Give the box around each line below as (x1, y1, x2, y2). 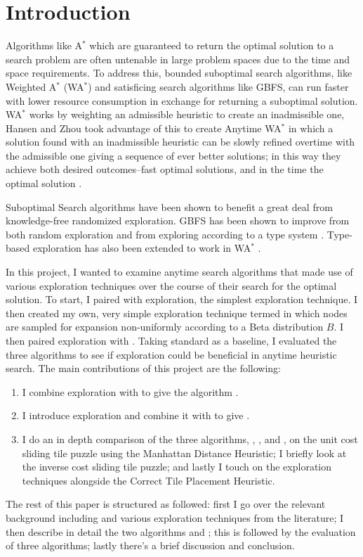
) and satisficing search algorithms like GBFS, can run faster (88, 79, 349, 94)
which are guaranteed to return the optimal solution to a (89, 38, 334, 53)
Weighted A (6, 79, 57, 94)
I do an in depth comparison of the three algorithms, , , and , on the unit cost (22, 431, 358, 446)
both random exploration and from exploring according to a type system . (6, 226, 324, 241)
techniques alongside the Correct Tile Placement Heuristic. (22, 473, 275, 487)
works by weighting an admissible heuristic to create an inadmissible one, (29, 107, 345, 122)
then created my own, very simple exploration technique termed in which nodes (6, 305, 348, 320)
